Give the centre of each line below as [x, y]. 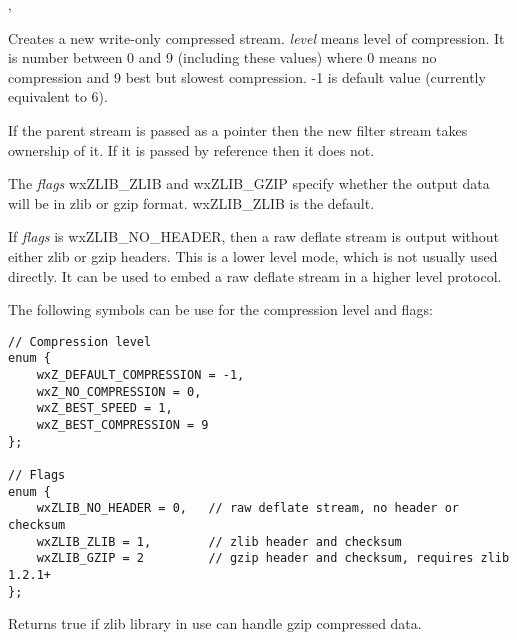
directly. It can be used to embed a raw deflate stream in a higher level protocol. [255, 275]
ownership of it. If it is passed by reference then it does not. [191, 149]
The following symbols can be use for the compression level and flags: [220, 309]
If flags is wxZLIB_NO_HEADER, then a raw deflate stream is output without [254, 236]
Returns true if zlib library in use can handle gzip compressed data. [215, 623]
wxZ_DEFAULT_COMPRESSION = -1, [140, 375]
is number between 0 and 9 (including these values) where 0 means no [222, 57]
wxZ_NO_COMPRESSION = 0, [119, 391]
